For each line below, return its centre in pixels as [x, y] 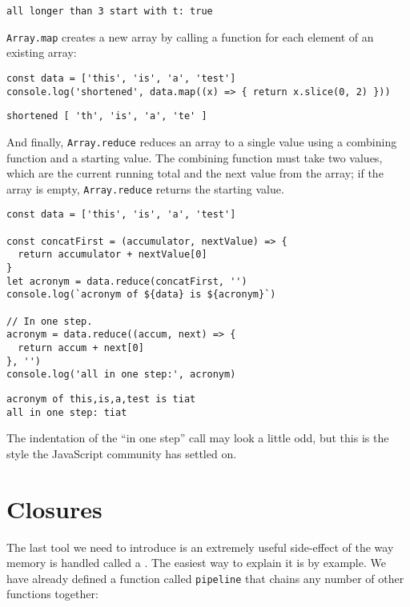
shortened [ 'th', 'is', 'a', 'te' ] [107, 116]
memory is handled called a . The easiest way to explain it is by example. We [196, 563]
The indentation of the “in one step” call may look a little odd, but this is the [198, 438]
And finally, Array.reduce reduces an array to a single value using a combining [202, 141]
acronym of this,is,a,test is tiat [101, 399]
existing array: [42, 52]
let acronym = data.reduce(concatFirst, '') [127, 281]
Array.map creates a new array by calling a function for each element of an [190, 36]
